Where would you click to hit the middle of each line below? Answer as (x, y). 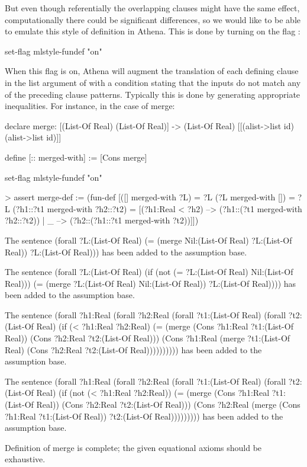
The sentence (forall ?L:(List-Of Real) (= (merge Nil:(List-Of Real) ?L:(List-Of (148, 240)
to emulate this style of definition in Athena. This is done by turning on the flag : (153, 31)
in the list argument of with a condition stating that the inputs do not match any (153, 82)
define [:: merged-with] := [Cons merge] (76, 157)
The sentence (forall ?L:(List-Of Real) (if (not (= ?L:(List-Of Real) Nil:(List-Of (149, 272)
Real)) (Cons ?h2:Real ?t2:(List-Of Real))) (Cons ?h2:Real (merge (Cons (168, 404)
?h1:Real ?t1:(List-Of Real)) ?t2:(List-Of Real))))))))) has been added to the (144, 416)
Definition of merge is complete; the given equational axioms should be (133, 447)
